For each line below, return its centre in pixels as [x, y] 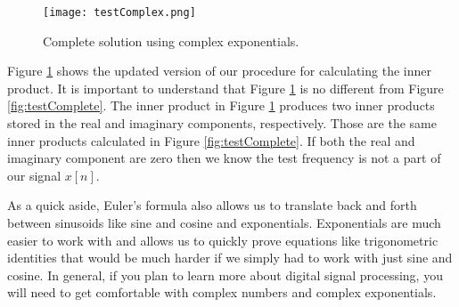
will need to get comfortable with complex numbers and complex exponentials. [222, 292]
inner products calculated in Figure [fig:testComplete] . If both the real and [211, 140]
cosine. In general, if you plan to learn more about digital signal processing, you [225, 275]
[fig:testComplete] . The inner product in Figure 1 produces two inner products [221, 105]
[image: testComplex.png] [119, 12]
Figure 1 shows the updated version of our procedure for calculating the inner [219, 71]
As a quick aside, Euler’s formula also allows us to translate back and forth [212, 205]
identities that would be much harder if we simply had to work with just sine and [230, 258]
